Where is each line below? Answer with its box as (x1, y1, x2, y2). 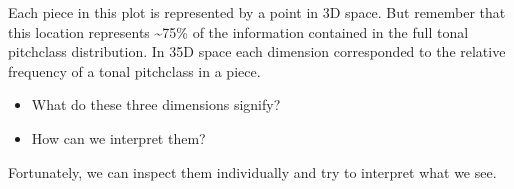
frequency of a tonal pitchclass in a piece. (8, 60, 261, 81)
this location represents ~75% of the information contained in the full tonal (8, 21, 469, 42)
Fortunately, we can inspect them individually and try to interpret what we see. (8, 161, 497, 182)
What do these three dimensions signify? (31, 94, 281, 115)
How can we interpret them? (31, 127, 206, 148)
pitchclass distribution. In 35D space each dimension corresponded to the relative (8, 41, 506, 62)
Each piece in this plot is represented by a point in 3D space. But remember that (8, 2, 506, 22)
